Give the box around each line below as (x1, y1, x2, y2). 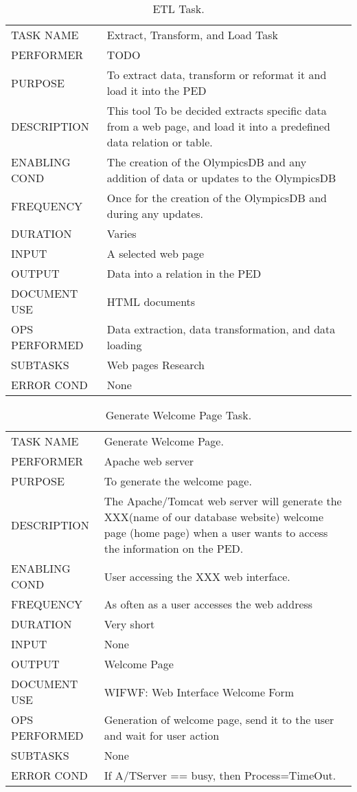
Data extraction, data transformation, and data (106, 321, 336, 337)
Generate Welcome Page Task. (105, 407, 252, 423)
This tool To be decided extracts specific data (106, 102, 327, 118)
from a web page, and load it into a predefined (106, 118, 330, 134)
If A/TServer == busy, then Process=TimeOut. (104, 767, 336, 783)
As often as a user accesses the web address (104, 596, 313, 612)
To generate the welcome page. (104, 473, 252, 489)
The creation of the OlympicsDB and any (106, 154, 307, 170)
